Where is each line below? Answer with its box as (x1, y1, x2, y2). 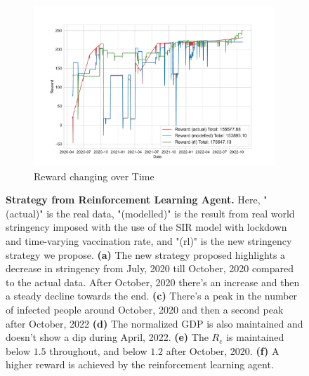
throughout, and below (49, 343, 147, 358)
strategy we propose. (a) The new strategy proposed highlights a (6, 247, 286, 262)
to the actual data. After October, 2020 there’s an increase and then (6, 274, 300, 289)
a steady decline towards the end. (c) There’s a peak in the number (6, 288, 298, 303)
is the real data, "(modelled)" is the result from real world (46, 206, 295, 220)
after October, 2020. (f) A (166, 343, 280, 358)
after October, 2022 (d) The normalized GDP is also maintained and (6, 316, 303, 330)
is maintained (226, 330, 284, 344)
